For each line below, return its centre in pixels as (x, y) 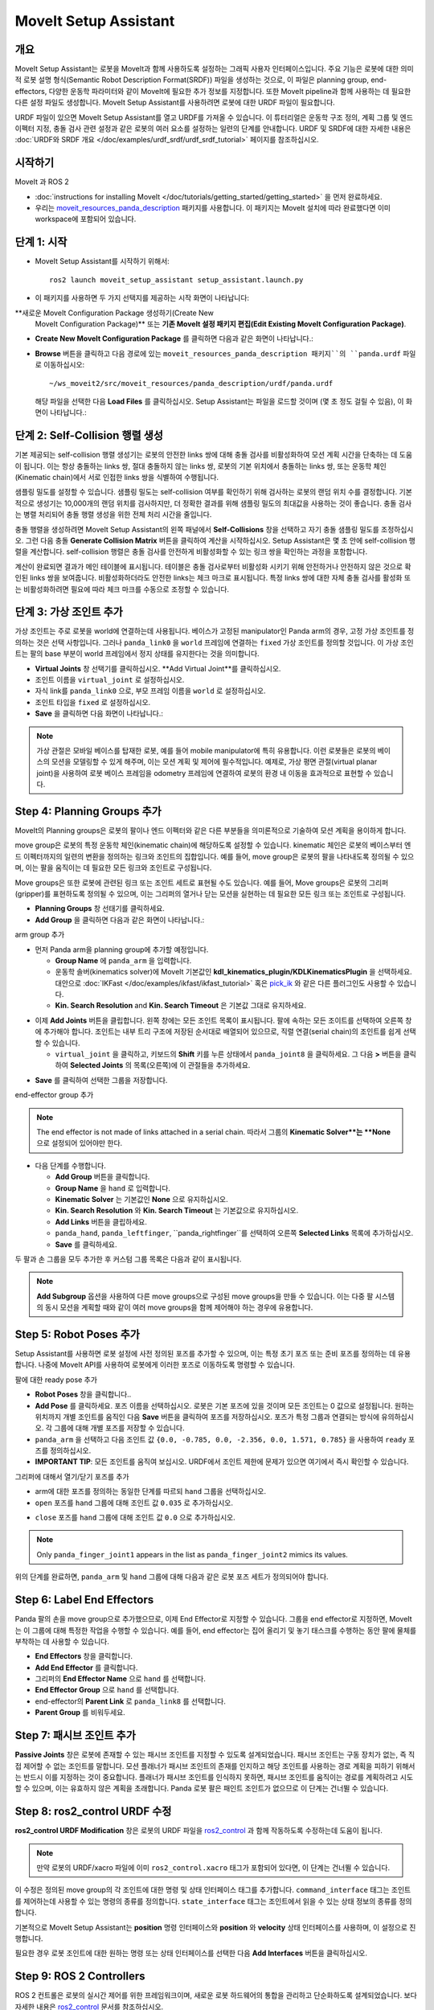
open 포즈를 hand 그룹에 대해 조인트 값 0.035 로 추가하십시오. (134, 1503)
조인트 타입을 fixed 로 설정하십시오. (93, 702)
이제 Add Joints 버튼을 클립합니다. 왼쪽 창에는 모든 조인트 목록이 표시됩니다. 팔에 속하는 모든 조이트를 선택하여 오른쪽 (219, 1020)
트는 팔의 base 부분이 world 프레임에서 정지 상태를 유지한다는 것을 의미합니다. (137, 654)
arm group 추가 (40, 935)
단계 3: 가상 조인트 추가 (69, 612)
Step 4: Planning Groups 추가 (88, 811)
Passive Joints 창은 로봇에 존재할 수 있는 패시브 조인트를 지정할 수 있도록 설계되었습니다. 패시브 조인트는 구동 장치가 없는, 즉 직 (215, 1755)
